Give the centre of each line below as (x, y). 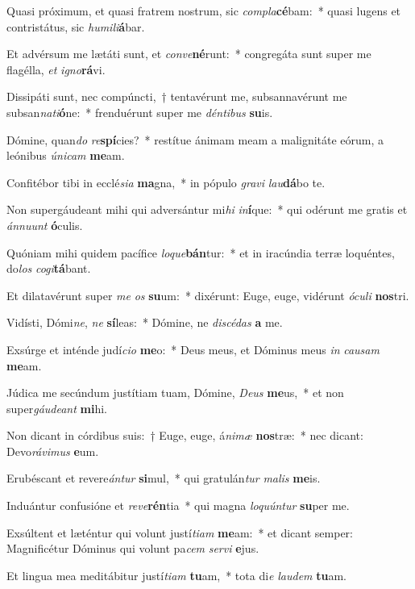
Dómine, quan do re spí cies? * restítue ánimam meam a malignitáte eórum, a (195, 139)
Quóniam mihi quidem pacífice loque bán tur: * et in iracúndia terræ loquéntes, (201, 252)
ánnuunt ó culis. (45, 225)
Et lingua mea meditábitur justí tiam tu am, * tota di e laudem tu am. (176, 575)
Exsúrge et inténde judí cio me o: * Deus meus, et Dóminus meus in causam (193, 349)
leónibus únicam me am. (66, 155)
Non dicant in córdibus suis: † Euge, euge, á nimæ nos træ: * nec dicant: (185, 435)
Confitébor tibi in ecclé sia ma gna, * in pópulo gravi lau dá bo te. (166, 182)
